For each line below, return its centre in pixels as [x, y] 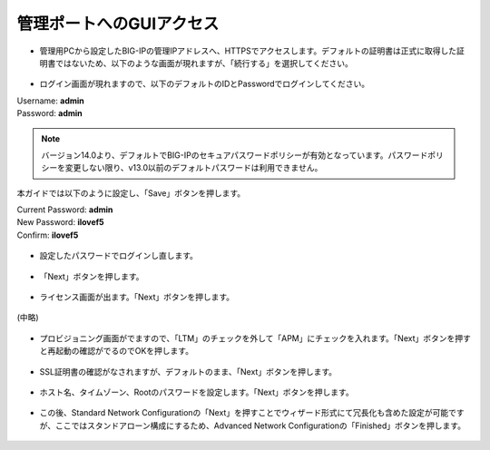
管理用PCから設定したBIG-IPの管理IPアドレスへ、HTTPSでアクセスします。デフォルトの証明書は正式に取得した [248, 51]
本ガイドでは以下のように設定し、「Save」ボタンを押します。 [131, 193]
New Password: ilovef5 [60, 222]
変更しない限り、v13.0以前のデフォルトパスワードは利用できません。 [194, 168]
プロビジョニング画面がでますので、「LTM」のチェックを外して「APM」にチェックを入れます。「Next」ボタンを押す [255, 338]
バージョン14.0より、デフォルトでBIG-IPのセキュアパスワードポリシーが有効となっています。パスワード [235, 155]
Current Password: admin [65, 210]
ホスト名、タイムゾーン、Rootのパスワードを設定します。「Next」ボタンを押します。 [196, 392]
